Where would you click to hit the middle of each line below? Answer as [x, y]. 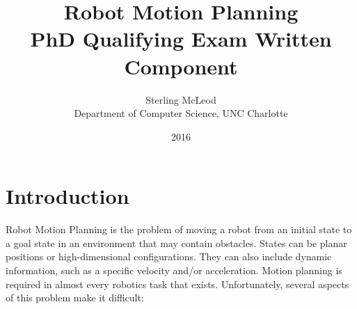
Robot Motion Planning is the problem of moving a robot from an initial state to [179, 229]
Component [181, 66]
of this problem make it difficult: [75, 298]
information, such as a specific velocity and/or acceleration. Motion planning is [174, 270]
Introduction [68, 196]
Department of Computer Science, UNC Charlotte [181, 113]
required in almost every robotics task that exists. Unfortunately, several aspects [177, 284]
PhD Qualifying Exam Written [181, 39]
